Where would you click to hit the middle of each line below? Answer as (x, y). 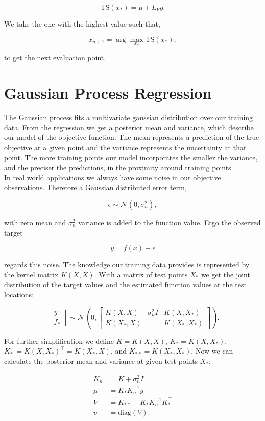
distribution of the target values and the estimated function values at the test (125, 284)
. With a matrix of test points (141, 274)
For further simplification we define (59, 341)
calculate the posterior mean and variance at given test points (101, 360)
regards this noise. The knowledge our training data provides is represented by (127, 264)
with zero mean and (35, 222)
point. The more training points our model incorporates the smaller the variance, (131, 157)
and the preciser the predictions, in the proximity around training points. (119, 167)
